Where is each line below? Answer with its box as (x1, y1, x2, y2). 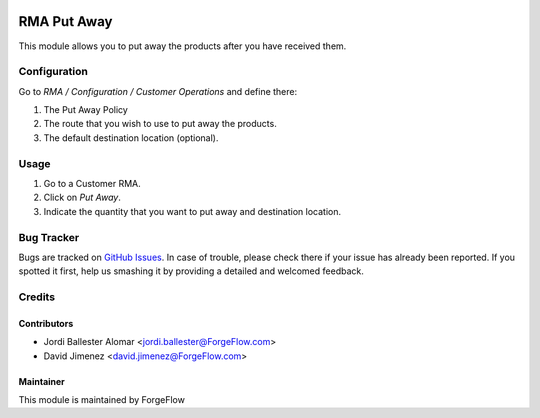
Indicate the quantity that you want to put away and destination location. (43, 205, 342, 217)
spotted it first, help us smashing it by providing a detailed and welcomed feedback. (18, 265, 364, 277)
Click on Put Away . (43, 191, 122, 204)
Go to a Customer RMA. (43, 177, 142, 189)
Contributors (18, 317, 74, 329)
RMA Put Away (18, 13, 113, 30)
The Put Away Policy (43, 104, 129, 116)
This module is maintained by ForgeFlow (18, 394, 185, 406)
